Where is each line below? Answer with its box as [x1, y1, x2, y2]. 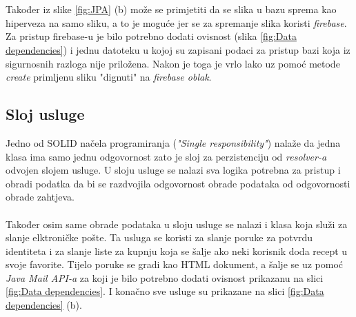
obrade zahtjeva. [6, 190, 75, 204]
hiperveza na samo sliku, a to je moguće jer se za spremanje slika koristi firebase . [6, 15, 347, 30]
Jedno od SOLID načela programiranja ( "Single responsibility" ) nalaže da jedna [6, 135, 341, 150]
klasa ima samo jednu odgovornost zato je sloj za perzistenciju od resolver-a [6, 149, 327, 163]
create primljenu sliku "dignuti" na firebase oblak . [6, 70, 212, 84]
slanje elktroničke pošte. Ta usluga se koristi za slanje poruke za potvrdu [6, 230, 313, 245]
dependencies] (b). [6, 298, 82, 312]
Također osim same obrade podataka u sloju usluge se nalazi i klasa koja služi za [6, 216, 348, 231]
